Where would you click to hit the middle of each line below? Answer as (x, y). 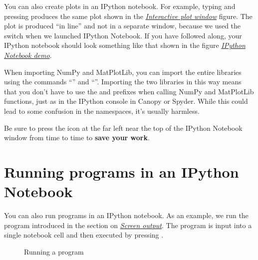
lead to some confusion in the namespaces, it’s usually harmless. (102, 111)
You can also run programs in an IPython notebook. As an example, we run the (126, 215)
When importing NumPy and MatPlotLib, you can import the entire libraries (123, 72)
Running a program (54, 251)
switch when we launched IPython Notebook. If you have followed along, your (123, 35)
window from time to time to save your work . (77, 137)
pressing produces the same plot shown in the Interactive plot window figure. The (128, 16)
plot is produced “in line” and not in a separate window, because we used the (123, 26)
